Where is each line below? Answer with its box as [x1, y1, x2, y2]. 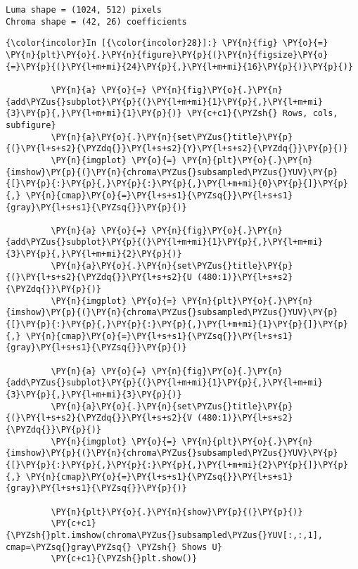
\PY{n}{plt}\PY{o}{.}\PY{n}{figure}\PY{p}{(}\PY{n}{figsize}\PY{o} [6, 49, 328, 60]
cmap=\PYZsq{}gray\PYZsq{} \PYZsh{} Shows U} [6, 542, 222, 552]
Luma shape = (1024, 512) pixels [6, 5, 162, 15]
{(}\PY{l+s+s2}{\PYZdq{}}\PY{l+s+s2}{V [6, 413, 192, 423]
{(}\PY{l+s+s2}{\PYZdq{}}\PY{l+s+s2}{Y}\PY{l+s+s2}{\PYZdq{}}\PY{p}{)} [6, 143, 348, 154]
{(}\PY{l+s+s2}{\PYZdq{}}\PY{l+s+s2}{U [6, 272, 192, 283]
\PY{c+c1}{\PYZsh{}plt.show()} [51, 554, 198, 564]
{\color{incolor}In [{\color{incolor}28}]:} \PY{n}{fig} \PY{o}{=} [6, 38, 328, 49]
